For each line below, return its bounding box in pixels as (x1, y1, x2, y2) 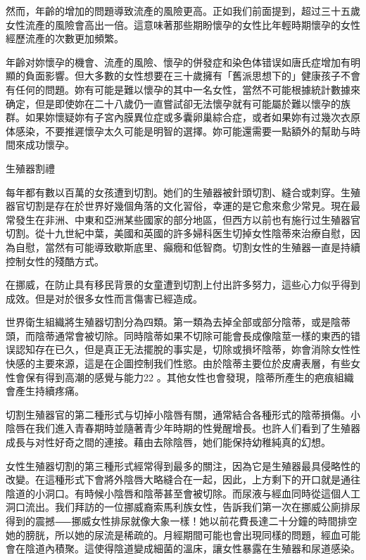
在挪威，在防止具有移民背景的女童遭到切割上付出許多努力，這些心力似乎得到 (6, 277, 360, 292)
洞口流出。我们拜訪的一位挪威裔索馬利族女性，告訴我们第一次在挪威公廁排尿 (6, 499, 360, 514)
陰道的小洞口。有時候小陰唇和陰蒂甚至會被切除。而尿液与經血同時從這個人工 (6, 485, 360, 500)
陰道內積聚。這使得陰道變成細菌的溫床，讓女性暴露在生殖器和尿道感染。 (25, 541, 360, 556)
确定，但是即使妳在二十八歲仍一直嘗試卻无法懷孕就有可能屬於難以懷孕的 (6, 96, 341, 110)
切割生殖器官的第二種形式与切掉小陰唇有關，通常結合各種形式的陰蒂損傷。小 (6, 407, 360, 421)
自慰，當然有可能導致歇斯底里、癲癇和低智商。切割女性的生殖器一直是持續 (15, 239, 360, 254)
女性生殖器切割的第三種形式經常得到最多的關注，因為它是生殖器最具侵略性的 (6, 458, 360, 473)
